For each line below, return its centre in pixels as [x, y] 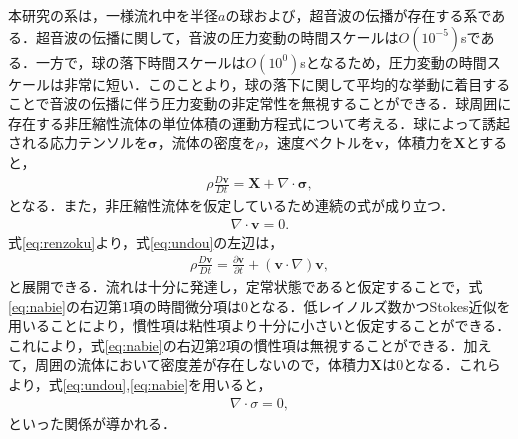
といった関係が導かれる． [92, 422]
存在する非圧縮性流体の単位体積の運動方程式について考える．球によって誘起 [259, 122]
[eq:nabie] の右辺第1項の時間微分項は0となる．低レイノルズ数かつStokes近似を [259, 305]
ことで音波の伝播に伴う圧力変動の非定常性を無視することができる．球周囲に [260, 103]
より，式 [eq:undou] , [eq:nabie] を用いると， [140, 383]
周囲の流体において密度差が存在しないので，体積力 [203, 364]
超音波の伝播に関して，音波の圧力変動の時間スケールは [217, 36]
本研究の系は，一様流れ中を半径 [113, 15]
